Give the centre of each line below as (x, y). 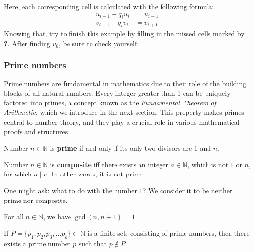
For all (14, 216)
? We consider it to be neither (187, 190)
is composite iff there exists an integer (109, 164)
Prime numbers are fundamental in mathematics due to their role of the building (125, 83)
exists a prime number (37, 243)
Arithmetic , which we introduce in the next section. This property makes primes (124, 112)
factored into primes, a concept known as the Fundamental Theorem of (110, 102)
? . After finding (27, 43)
